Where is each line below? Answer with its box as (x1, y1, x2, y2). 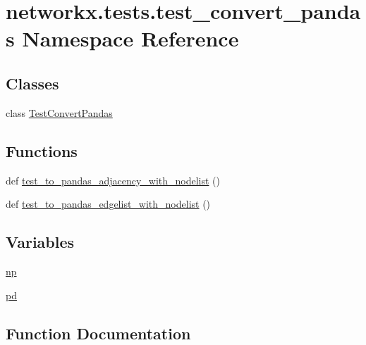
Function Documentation (6, 322, 191, 344)
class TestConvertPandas (6, 105, 113, 120)
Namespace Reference (22, 24, 239, 53)
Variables (6, 231, 75, 253)
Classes (6, 72, 59, 94)
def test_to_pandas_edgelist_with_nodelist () (6, 196, 211, 211)
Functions (6, 139, 78, 161)
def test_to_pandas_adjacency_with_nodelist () (6, 172, 220, 187)
